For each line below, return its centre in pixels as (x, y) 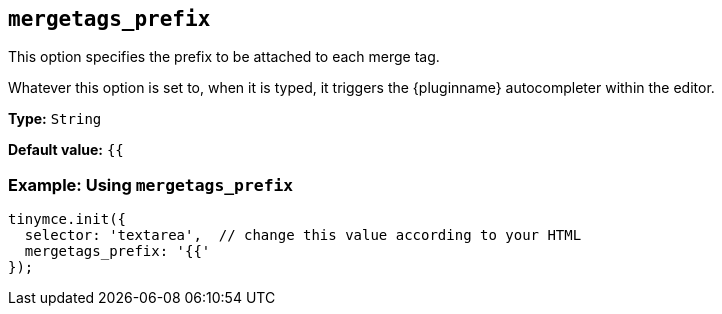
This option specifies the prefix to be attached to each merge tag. (224, 57)
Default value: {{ (66, 150)
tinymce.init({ (67, 219)
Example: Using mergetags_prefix (151, 184)
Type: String (55, 119)
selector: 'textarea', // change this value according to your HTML (303, 235)
